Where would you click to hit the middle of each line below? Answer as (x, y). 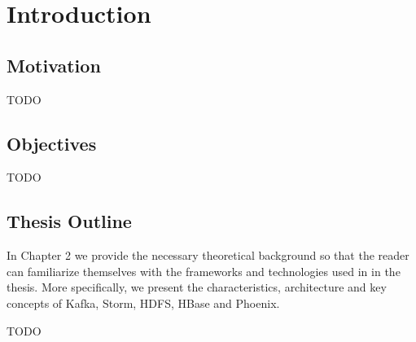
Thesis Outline (69, 221)
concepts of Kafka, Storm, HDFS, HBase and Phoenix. (143, 303)
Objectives (52, 143)
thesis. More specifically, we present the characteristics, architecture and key (197, 287)
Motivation (54, 65)
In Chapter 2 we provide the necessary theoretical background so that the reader (208, 255)
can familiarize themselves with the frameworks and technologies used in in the (204, 271)
